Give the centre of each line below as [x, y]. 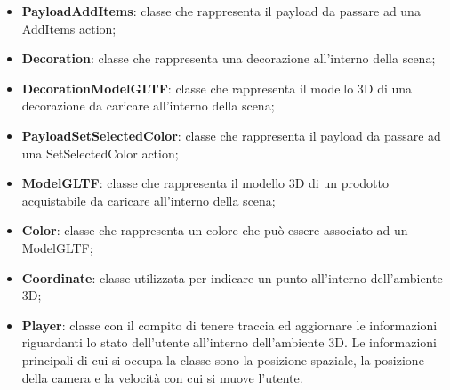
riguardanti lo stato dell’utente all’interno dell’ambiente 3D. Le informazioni [229, 342]
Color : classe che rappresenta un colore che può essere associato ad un [215, 230]
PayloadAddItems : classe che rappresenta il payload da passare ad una [221, 11]
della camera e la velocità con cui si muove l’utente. [162, 377]
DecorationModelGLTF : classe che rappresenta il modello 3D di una [217, 88]
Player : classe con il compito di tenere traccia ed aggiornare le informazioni [229, 325]
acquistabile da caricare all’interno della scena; [149, 200]
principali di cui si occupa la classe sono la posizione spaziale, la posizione [223, 359]
